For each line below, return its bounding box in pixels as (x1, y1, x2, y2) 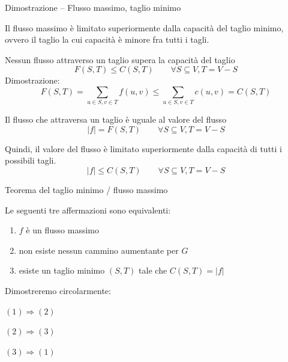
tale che (139, 264, 167, 277)
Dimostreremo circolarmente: (5, 284, 111, 297)
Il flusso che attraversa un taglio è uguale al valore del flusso (5, 113, 227, 126)
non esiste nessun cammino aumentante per (19, 244, 179, 256)
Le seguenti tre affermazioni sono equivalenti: (5, 203, 171, 216)
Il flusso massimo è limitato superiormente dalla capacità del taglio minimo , (5, 21, 284, 34)
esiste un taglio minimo (19, 264, 105, 277)
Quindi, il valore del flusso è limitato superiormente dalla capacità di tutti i (5, 142, 282, 155)
